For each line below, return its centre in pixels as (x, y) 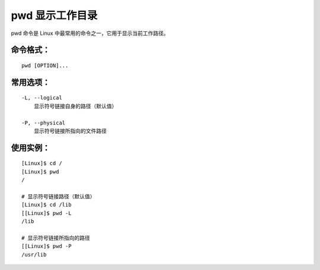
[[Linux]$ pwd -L (47, 213)
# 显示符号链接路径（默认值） (58, 196)
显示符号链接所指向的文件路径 (70, 131)
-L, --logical (42, 98)
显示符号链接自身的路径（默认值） (75, 106)
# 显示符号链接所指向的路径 (56, 238)
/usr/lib (34, 254)
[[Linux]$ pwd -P (47, 246)
